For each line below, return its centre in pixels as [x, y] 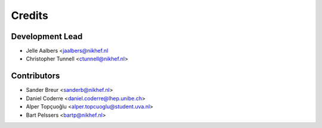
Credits [30, 15]
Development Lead [47, 36]
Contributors [35, 76]
